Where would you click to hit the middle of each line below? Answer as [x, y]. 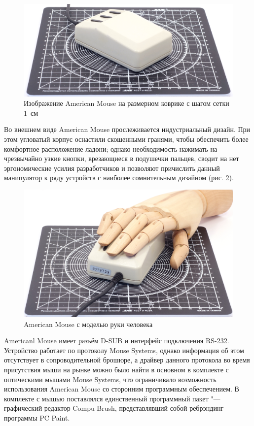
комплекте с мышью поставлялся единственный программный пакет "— [112, 398]
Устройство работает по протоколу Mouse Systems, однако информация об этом [124, 350]
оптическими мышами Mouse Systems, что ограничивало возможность [110, 379]
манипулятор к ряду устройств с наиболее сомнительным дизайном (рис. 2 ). [119, 178]
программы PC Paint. [37, 417]
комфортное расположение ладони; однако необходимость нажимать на [111, 148]
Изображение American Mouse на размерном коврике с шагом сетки [127, 103]
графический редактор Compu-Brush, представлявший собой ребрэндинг [114, 408]
